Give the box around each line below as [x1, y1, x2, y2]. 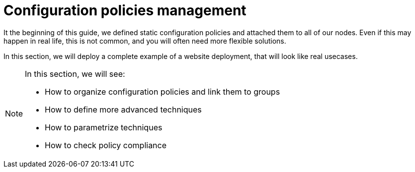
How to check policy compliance [45, 140, 167, 150]
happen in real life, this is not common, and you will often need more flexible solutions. [3, 36, 286, 45]
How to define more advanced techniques [45, 104, 202, 115]
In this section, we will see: [25, 68, 125, 79]
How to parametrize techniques [45, 122, 163, 132]
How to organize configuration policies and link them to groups [45, 86, 280, 97]
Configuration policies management [3, 2, 247, 19]
